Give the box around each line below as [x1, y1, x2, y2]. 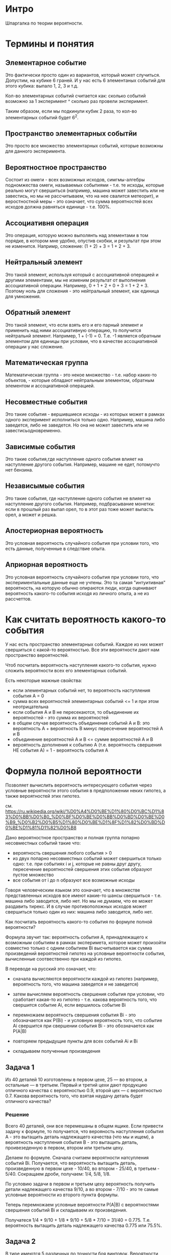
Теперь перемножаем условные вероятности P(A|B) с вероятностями [5, 1201, 159, 1207]
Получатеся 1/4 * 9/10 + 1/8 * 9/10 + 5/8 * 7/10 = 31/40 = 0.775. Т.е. [5, 1217, 151, 1223]
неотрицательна [12, 704, 48, 710]
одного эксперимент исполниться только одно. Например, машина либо [5, 417, 165, 423]
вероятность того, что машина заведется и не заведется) [12, 981, 139, 987]
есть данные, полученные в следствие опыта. [5, 545, 106, 551]
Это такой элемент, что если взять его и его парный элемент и [5, 322, 143, 328]
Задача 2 [5, 1237, 36, 1246]
